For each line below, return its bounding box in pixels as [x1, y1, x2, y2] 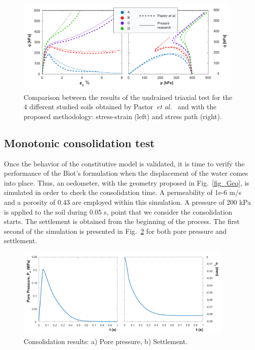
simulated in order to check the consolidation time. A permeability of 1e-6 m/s [4, 187, 242, 197]
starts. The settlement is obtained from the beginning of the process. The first [4, 216, 240, 226]
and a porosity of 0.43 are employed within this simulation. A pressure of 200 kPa [4, 196, 251, 207]
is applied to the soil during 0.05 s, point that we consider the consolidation [4, 206, 232, 217]
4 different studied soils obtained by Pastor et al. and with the [24, 101, 217, 112]
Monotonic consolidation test [4, 135, 155, 150]
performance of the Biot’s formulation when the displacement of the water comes [4, 168, 248, 178]
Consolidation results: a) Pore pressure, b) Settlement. [24, 336, 188, 346]
